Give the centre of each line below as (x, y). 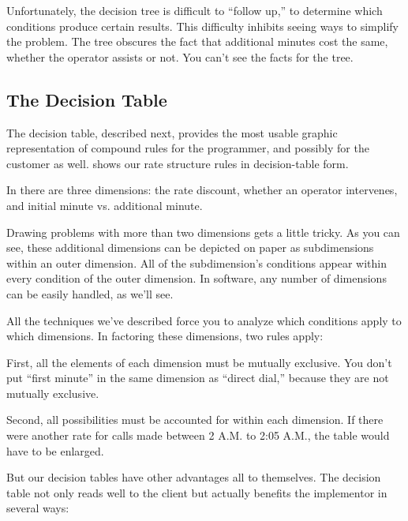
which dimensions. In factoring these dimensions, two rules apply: (165, 336)
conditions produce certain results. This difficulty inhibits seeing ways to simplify (202, 26)
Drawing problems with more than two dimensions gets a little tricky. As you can (203, 232)
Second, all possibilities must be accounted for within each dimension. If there (195, 420)
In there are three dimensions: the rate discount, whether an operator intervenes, (202, 190)
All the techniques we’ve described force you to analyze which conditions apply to (204, 320)
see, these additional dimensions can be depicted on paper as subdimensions (190, 247)
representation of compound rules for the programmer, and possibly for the (188, 148)
